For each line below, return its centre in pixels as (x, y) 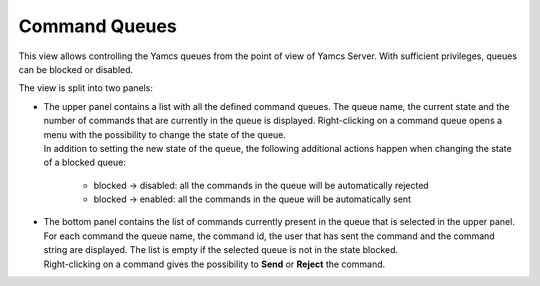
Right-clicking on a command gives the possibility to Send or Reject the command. (214, 264)
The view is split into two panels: (86, 88)
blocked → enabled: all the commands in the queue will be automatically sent (252, 199)
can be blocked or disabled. (76, 69)
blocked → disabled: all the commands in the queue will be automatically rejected (261, 185)
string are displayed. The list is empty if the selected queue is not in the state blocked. (221, 250)
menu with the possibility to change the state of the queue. (165, 134)
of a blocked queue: (85, 162)
